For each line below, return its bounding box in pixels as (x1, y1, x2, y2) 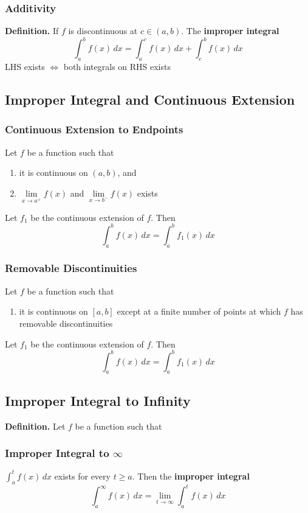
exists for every (54, 469, 111, 482)
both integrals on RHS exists (63, 60, 171, 73)
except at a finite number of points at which (117, 305, 281, 318)
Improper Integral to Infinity (5, 391, 191, 410)
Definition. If (5, 24, 59, 37)
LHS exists (5, 60, 45, 73)
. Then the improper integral (132, 469, 250, 482)
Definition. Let (5, 419, 66, 432)
